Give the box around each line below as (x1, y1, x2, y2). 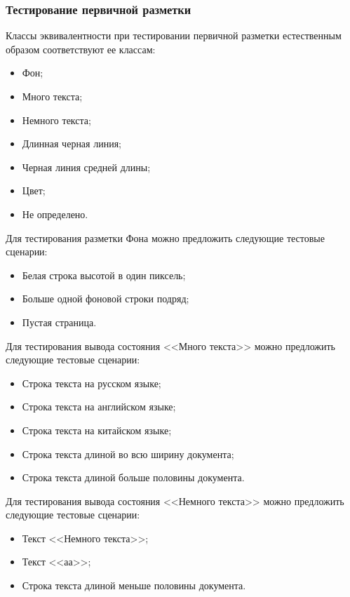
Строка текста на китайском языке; (22, 422, 172, 437)
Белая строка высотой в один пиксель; (22, 267, 186, 282)
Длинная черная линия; (22, 136, 121, 151)
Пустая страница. (22, 314, 97, 329)
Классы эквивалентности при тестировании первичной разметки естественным (6, 28, 342, 43)
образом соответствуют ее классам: (6, 41, 156, 56)
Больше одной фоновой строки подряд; (22, 291, 189, 306)
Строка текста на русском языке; (22, 375, 161, 390)
